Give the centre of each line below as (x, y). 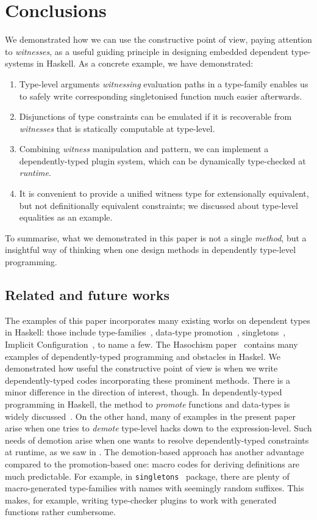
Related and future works (87, 295)
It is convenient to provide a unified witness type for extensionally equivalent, (164, 193)
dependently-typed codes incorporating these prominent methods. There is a (148, 380)
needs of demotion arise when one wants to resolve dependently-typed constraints (157, 440)
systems (20, 63)
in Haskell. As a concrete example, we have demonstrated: (145, 63)
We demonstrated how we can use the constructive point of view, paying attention (158, 39)
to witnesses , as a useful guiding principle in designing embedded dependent (147, 51)
